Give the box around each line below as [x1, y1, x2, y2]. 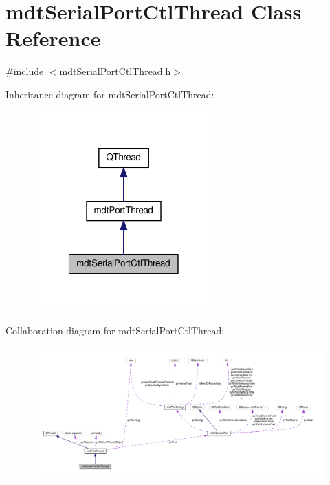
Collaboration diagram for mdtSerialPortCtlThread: [5, 323, 225, 337]
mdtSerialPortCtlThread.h [59, 64, 171, 78]
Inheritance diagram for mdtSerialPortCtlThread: [5, 87, 214, 101]
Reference [5, 24, 101, 52]
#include [5, 64, 44, 78]
